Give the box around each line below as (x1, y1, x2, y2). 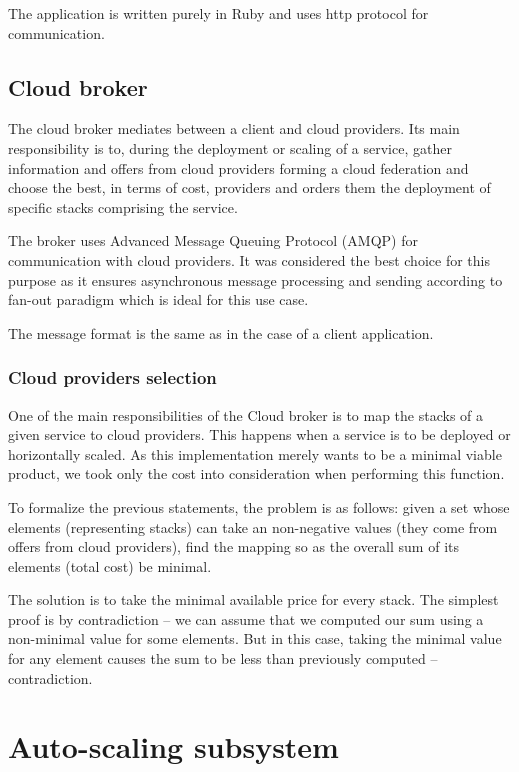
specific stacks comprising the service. (8, 196, 238, 217)
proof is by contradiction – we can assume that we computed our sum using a (8, 608, 484, 629)
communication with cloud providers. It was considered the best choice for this (8, 249, 490, 270)
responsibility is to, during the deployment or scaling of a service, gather (8, 137, 452, 158)
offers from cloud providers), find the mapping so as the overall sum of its (8, 536, 459, 557)
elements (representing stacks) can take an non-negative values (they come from (8, 516, 498, 537)
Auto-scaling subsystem (8, 726, 339, 767)
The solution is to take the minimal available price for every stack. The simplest (8, 589, 499, 610)
